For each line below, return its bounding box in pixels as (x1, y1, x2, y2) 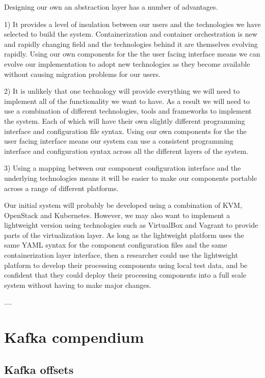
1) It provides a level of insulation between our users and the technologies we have (4, 18, 261, 29)
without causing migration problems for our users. (4, 68, 161, 79)
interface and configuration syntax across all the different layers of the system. (4, 145, 248, 156)
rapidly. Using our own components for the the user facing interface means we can (4, 48, 260, 59)
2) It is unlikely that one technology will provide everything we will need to (4, 86, 240, 96)
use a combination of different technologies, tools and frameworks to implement (4, 105, 252, 116)
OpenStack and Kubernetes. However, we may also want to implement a (4, 209, 230, 220)
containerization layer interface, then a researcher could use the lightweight (4, 250, 238, 260)
